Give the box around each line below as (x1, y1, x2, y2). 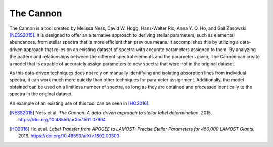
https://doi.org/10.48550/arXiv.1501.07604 (18, 117, 106, 123)
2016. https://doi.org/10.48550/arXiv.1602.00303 (18, 133, 120, 139)
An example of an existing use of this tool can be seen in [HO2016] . (9, 100, 150, 106)
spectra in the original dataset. (9, 91, 73, 97)
